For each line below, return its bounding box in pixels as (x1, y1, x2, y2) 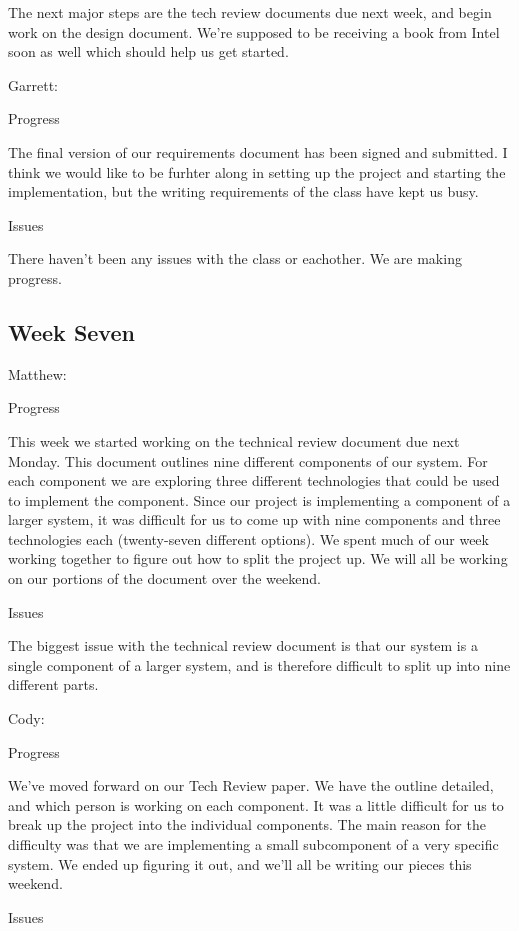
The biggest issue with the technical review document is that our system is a (8, 635, 478, 656)
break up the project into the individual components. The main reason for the (8, 814, 486, 835)
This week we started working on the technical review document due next (8, 430, 460, 451)
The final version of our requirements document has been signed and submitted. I (8, 141, 508, 162)
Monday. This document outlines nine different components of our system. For (8, 450, 488, 471)
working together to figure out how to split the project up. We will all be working (8, 548, 508, 569)
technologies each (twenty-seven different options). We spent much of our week (8, 528, 489, 549)
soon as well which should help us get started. (8, 41, 289, 62)
